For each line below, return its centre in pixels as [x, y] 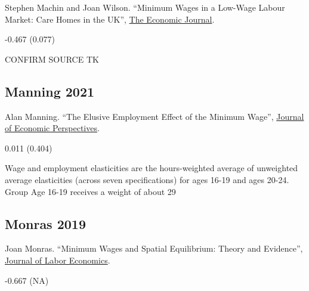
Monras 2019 [45, 223]
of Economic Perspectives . [52, 128]
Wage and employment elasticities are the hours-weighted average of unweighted [152, 168]
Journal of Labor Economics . [58, 260]
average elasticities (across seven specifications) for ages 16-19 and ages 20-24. [147, 179]
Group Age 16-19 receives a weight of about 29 [90, 191]
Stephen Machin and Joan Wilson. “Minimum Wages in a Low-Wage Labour [145, 7]
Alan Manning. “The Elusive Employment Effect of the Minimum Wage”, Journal [154, 116]
